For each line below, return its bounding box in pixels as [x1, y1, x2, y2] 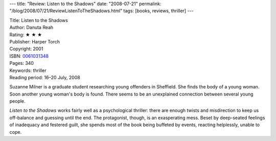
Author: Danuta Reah [9, 25, 54, 31]
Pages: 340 [9, 60, 34, 66]
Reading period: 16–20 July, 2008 [9, 74, 80, 80]
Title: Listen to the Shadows [9, 17, 68, 23]
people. [9, 98, 26, 104]
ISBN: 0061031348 [9, 53, 49, 59]
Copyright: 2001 [9, 46, 43, 52]
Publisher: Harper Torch [9, 38, 60, 44]
